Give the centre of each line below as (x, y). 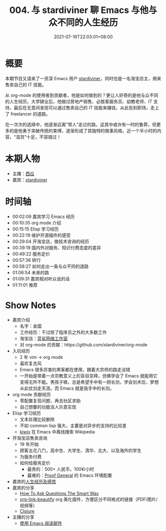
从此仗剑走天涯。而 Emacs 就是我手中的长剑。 (67, 388)
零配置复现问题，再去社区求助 (50, 401)
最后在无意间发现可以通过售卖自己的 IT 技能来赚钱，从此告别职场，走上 (86, 107)
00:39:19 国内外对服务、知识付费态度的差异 (57, 247)
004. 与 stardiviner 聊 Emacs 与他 (79, 10)
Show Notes (30, 305)
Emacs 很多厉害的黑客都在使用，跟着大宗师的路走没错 (75, 369)
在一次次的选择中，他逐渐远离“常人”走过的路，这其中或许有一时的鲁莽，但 (81, 124)
